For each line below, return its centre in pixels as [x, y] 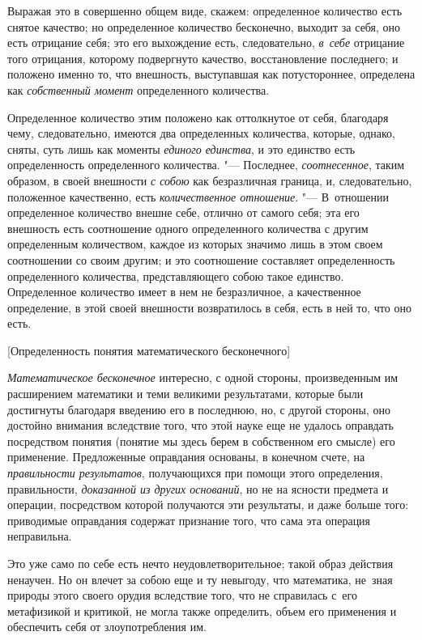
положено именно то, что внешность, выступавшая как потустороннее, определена [211, 74]
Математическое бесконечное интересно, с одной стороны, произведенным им [203, 377]
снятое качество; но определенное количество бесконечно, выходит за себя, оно [204, 26]
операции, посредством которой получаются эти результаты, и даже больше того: [208, 504]
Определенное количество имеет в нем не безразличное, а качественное [184, 292]
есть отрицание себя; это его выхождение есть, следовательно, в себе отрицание [206, 42]
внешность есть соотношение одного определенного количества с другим [188, 228]
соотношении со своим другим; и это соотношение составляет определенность [201, 259]
